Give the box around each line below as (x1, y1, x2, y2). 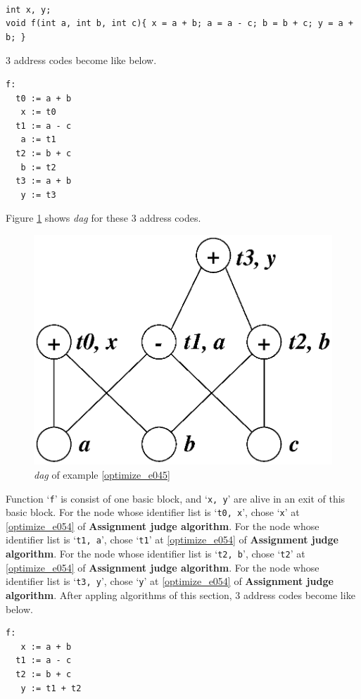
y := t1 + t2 (20, 683, 82, 693)
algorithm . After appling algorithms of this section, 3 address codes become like (6, 587, 355, 602)
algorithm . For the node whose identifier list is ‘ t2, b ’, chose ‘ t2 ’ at (6, 546, 305, 561)
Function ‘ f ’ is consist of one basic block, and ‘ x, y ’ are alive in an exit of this (6, 491, 346, 505)
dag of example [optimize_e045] (34, 467, 170, 481)
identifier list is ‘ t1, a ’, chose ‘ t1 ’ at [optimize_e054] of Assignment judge (6, 532, 338, 547)
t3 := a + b (15, 176, 72, 187)
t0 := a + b (15, 93, 72, 103)
